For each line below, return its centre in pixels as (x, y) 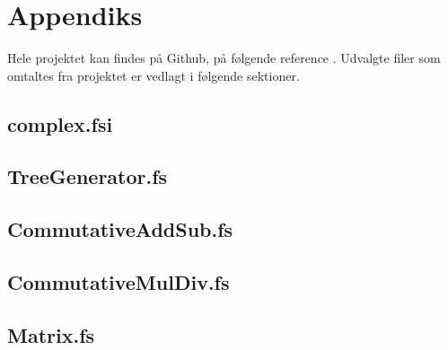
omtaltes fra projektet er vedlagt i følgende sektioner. (154, 75)
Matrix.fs (51, 334)
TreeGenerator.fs (88, 176)
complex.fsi (60, 123)
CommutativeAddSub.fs (120, 229)
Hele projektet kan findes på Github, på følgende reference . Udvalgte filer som (224, 58)
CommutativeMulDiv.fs (119, 282)
